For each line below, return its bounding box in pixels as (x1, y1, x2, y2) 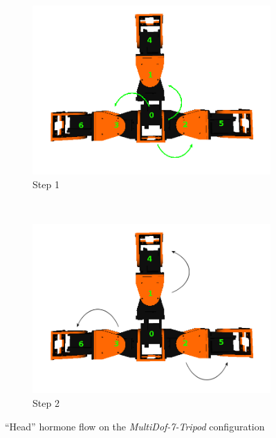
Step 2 (33, 396, 59, 410)
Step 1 (33, 176, 59, 191)
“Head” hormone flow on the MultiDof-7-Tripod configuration (5, 419, 265, 433)
